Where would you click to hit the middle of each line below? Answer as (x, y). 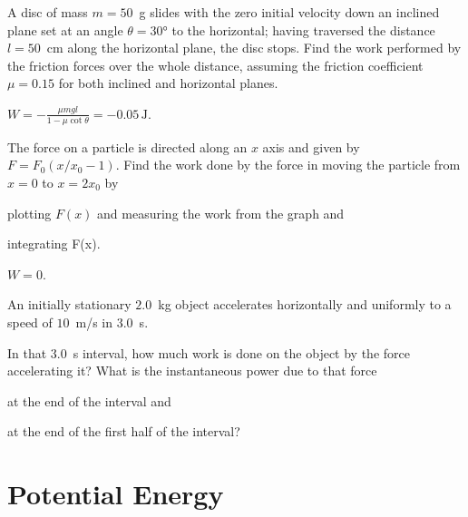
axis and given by (311, 146)
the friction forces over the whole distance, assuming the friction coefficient (215, 65)
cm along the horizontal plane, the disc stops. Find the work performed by (254, 48)
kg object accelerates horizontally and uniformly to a (305, 304)
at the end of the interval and (89, 400)
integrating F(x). (54, 244)
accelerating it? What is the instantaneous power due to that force (192, 371)
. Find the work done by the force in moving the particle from (288, 165)
